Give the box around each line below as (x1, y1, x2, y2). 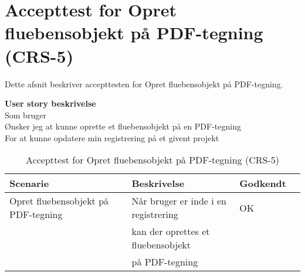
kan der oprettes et (131, 224, 210, 238)
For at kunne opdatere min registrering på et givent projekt (5, 131, 219, 144)
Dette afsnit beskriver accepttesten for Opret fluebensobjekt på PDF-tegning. (5, 77, 283, 90)
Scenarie (9, 176, 49, 190)
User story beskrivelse (5, 97, 96, 110)
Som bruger (5, 108, 46, 121)
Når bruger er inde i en (131, 194, 227, 208)
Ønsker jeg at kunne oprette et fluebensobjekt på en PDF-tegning (5, 120, 241, 132)
